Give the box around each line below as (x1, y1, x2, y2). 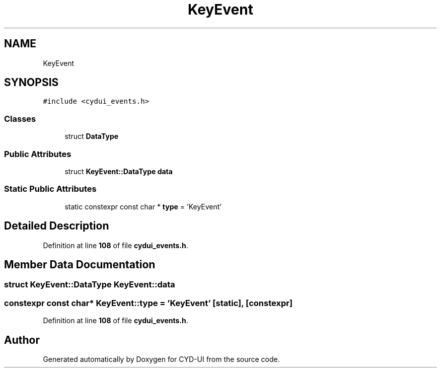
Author (4, 333, 40, 346)
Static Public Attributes (4, 184, 97, 194)
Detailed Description (4, 219, 109, 233)
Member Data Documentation (4, 258, 156, 271)
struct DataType (64, 132, 119, 141)
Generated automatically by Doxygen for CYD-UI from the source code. (43, 354, 280, 363)
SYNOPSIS (4, 76, 59, 89)
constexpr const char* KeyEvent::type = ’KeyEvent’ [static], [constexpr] (4, 297, 293, 308)
